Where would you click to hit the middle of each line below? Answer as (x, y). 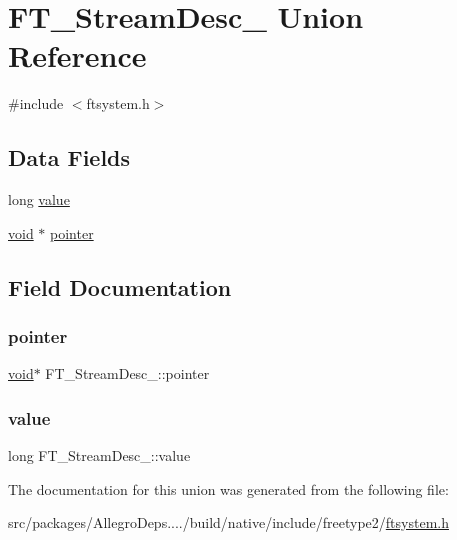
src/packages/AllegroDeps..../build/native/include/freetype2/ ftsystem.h (228, 522)
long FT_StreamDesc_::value (99, 455)
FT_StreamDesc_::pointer (127, 373)
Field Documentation (120, 286)
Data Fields (69, 157)
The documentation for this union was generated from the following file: (228, 488)
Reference (77, 55)
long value (39, 199)
